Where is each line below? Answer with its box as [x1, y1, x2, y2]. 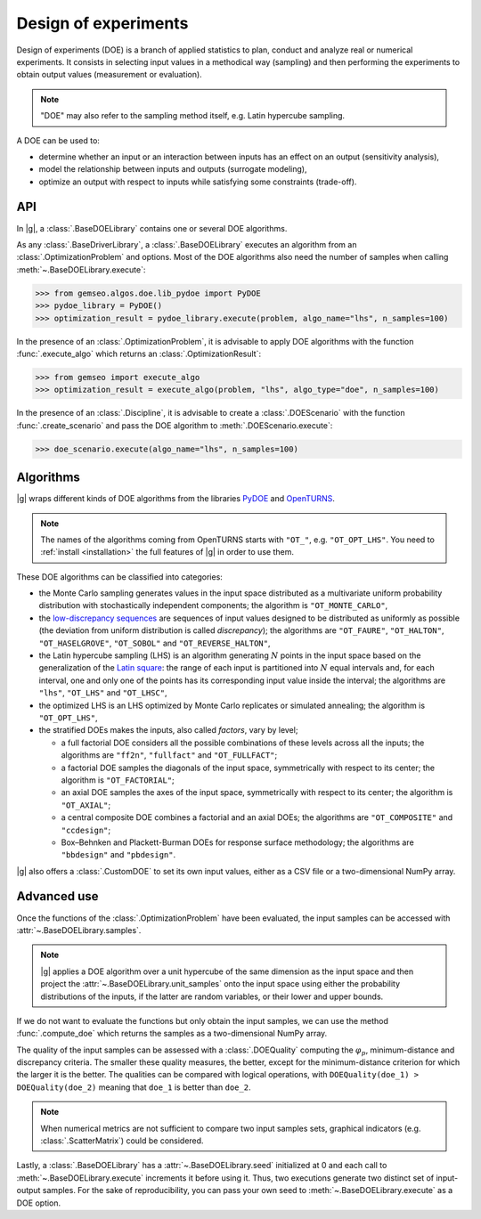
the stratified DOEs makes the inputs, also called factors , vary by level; [38, 725, 298, 735]
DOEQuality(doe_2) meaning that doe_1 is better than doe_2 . [16, 1082, 251, 1093]
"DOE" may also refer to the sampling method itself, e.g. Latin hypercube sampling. [40, 110, 346, 121]
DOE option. [16, 1198, 61, 1208]
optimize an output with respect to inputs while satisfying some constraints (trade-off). [38, 176, 357, 187]
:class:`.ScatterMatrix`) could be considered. [40, 1135, 204, 1146]
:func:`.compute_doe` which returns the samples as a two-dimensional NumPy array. [16, 1028, 328, 1039]
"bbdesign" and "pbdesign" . [61, 849, 176, 860]
